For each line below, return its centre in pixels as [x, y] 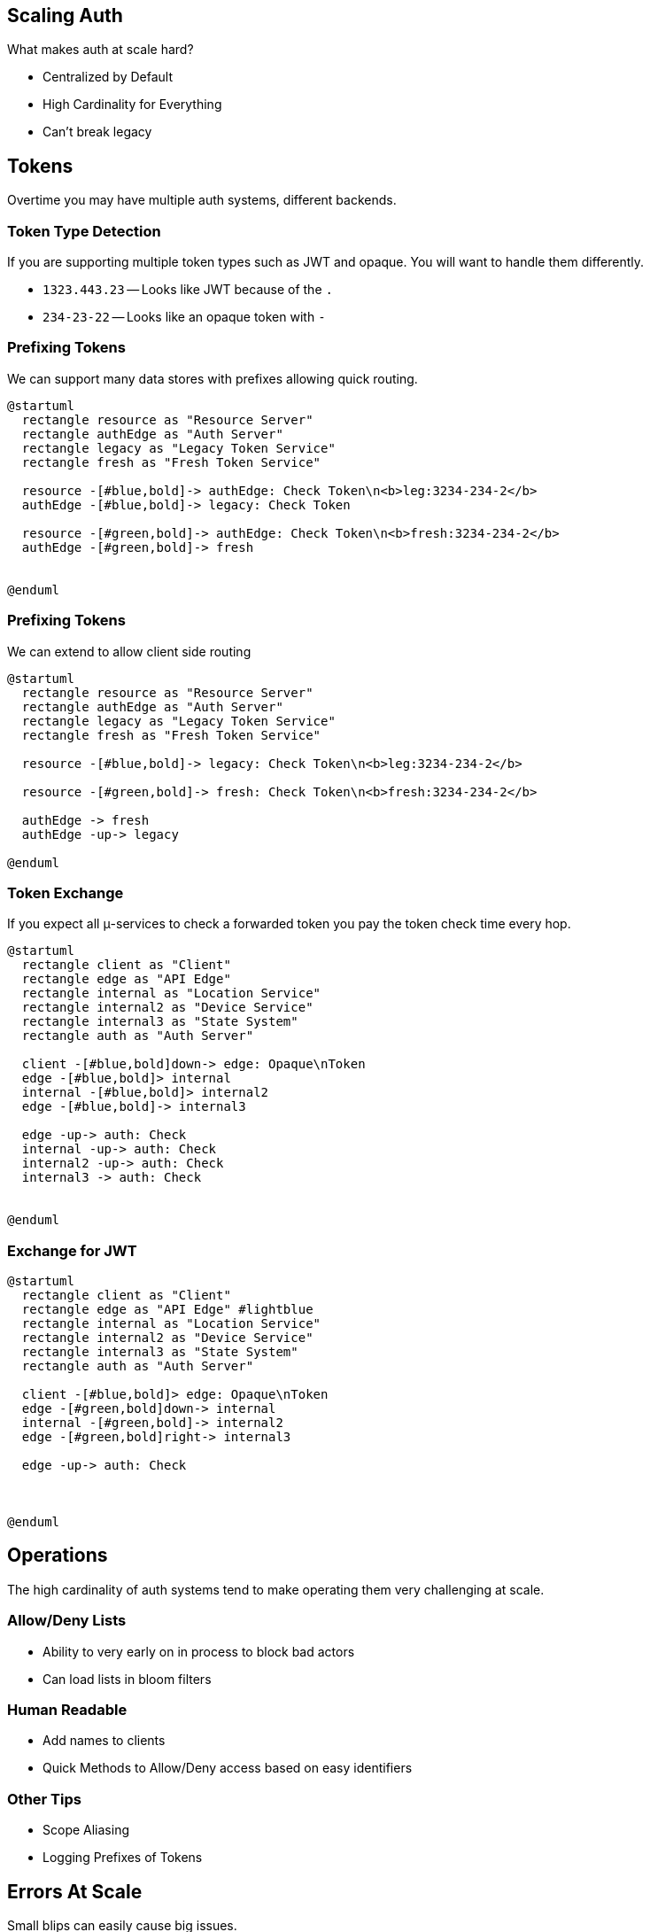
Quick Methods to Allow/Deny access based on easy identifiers [228, 1768]
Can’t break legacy [97, 132]
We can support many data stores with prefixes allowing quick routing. [213, 378]
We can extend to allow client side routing [129, 651]
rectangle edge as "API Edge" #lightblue [167, 1310]
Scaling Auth [65, 16]
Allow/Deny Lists [67, 1621]
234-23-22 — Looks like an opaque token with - [184, 317]
